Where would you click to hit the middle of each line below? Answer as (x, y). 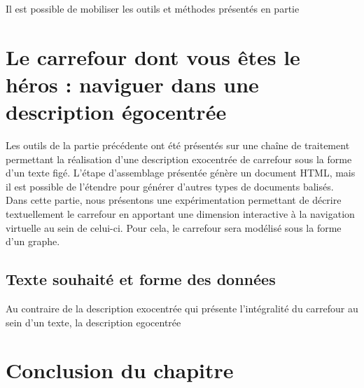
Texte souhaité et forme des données (141, 279)
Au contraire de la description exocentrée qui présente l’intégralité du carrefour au (182, 309)
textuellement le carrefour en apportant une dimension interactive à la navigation (180, 214)
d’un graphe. (33, 241)
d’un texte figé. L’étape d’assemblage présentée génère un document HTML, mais (181, 173)
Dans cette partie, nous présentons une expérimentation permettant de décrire (174, 200)
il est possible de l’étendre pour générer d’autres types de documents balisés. (170, 186)
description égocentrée (116, 112)
